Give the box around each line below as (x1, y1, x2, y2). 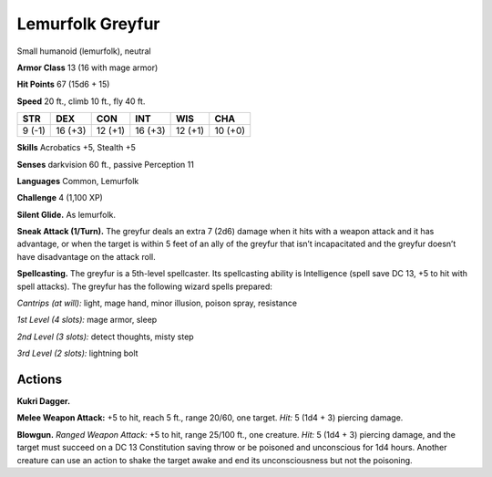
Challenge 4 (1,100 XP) (16, 192, 104, 203)
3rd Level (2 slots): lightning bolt (16, 347, 138, 359)
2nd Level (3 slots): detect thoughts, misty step (16, 331, 195, 342)
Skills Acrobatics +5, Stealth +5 (16, 142, 137, 153)
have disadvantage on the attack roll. (16, 251, 156, 262)
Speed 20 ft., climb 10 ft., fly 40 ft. (16, 96, 146, 107)
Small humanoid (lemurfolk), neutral (16, 46, 151, 57)
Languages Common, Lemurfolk (16, 175, 139, 186)
